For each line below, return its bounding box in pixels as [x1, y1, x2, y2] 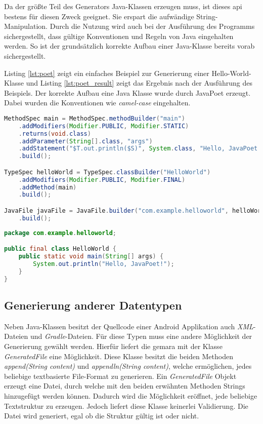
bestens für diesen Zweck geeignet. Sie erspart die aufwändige [4, 11, 194, 21]
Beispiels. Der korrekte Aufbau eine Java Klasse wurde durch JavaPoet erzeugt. [4, 87, 251, 98]
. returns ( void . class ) [18, 130, 91, 137]
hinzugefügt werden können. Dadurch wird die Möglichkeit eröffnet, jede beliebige [4, 391, 257, 401]
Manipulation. [4, 21, 48, 31]
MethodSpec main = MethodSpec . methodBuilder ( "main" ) [4, 114, 186, 122]
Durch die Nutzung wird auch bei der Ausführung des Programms [50, 21, 255, 31]
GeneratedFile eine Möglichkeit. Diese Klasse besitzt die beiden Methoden [4, 351, 233, 361]
